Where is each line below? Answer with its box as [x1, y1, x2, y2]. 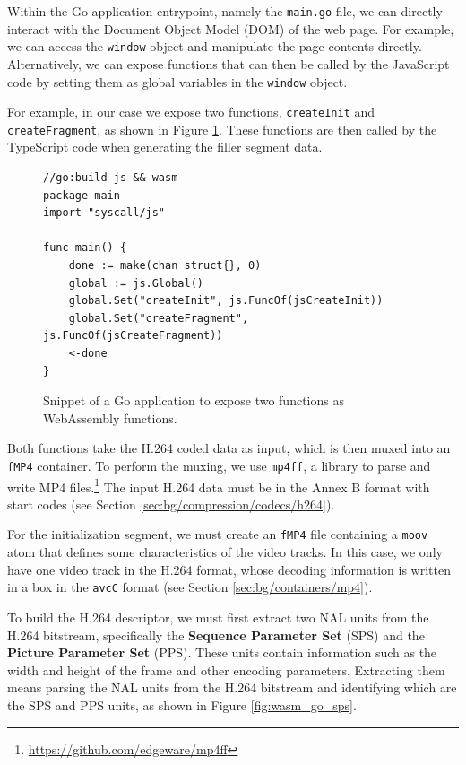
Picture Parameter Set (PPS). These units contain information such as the [7, 643, 437, 662]
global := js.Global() [68, 276, 203, 290]
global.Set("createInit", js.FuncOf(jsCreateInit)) [68, 294, 384, 308]
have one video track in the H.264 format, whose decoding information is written [7, 560, 451, 578]
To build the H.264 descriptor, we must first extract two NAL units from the [7, 607, 429, 626]
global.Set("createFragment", [68, 311, 249, 325]
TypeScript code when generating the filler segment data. [7, 137, 323, 156]
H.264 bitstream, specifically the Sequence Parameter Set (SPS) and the [7, 625, 425, 644]
